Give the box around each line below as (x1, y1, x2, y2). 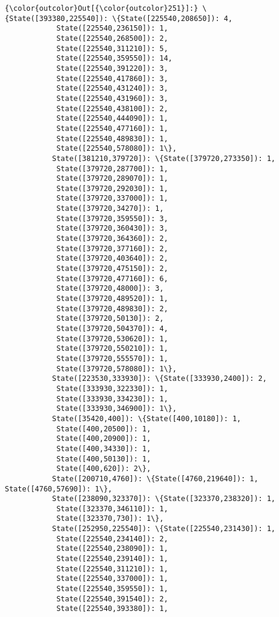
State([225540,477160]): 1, (56, 124, 169, 133)
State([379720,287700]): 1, (56, 164, 169, 173)
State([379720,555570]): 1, (56, 354, 169, 363)
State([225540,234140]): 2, (56, 534, 169, 543)
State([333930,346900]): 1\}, (56, 404, 177, 413)
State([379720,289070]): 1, (56, 174, 169, 183)
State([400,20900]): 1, (56, 434, 151, 443)
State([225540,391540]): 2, (56, 594, 169, 603)
